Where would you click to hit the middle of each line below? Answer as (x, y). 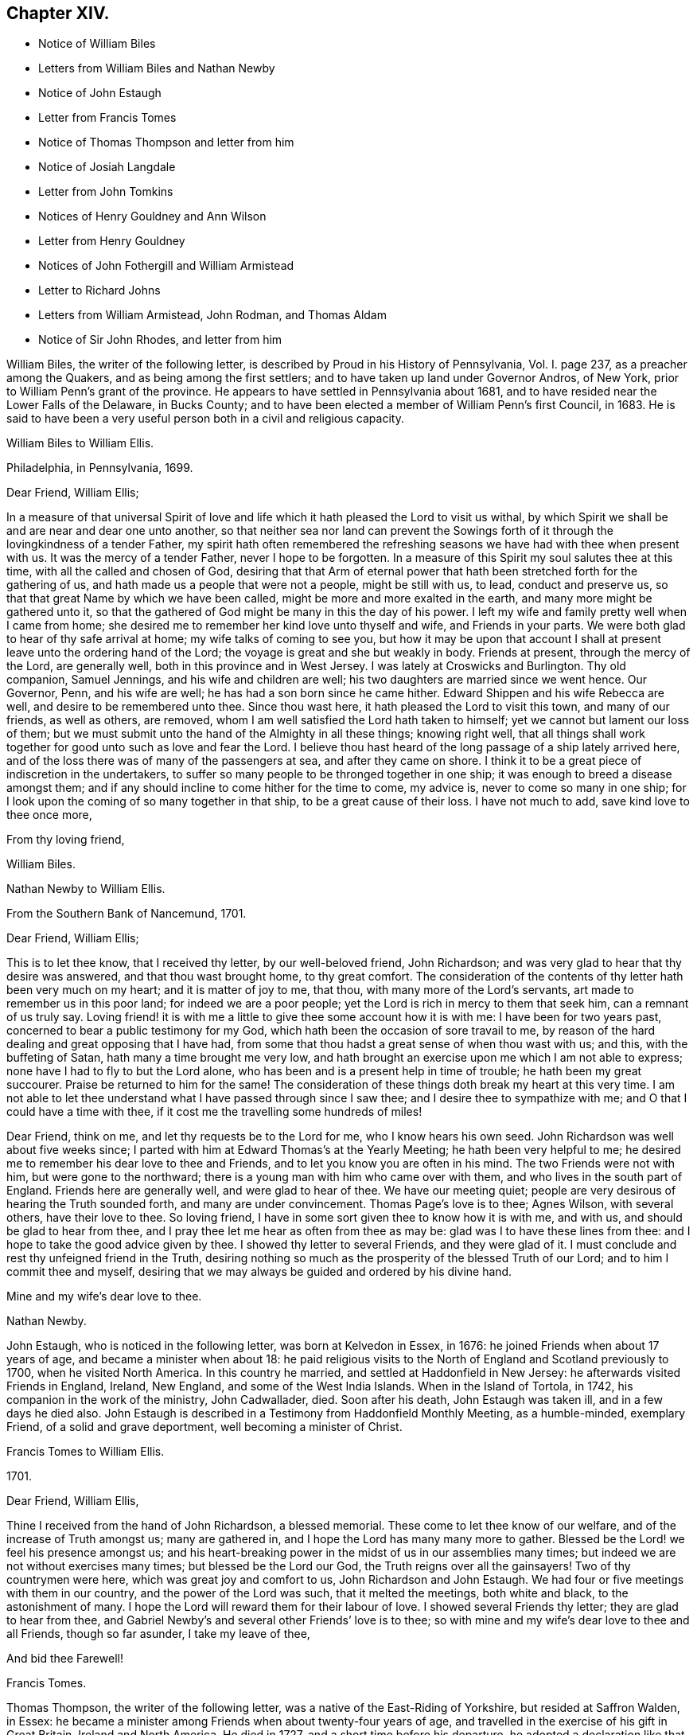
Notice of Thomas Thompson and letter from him (166, 142)
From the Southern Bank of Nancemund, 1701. (127, 914)
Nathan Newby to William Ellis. (86, 889)
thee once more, (49, 815)
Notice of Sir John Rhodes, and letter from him (160, 340)
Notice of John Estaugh (100, 93)
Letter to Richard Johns (99, 290)
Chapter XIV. (58, 13)
